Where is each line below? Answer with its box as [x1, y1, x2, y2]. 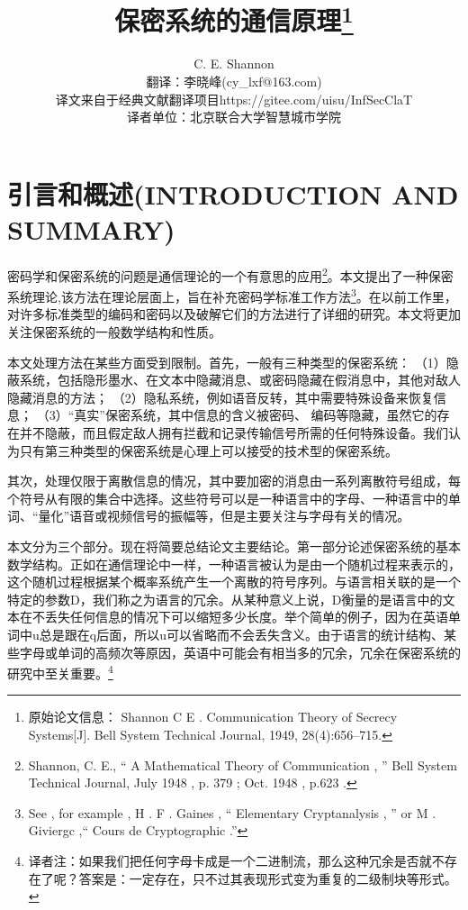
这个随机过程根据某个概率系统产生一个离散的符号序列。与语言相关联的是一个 [7, 572, 461, 591]
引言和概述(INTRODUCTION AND [7, 175, 459, 212]
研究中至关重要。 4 [7, 661, 113, 682]
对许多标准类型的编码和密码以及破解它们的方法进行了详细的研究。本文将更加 [7, 305, 461, 323]
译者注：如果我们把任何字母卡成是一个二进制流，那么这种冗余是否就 [28, 851, 432, 869]
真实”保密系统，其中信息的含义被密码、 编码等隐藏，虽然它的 [74, 405, 437, 424]
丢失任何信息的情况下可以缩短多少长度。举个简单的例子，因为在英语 [44, 607, 448, 626]
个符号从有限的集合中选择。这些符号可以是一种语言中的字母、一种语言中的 [7, 488, 448, 507]
